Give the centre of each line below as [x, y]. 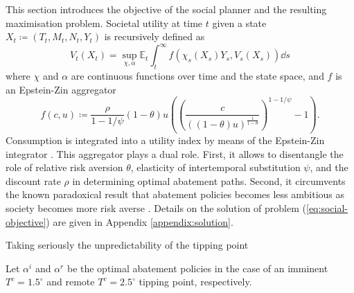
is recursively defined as [154, 36]
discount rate [33, 180]
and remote [71, 282]
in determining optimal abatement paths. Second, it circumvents [209, 180]
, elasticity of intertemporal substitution [215, 167]
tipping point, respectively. [195, 282]
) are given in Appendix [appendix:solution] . [140, 221]
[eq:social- [327, 207]
